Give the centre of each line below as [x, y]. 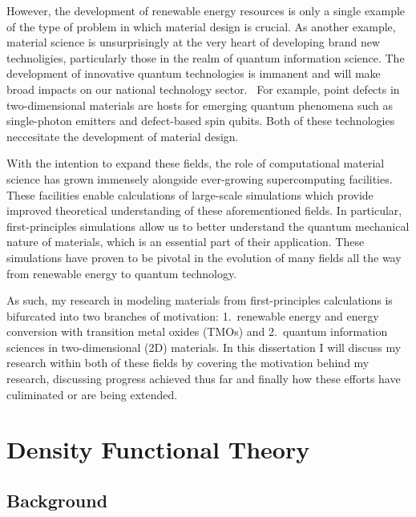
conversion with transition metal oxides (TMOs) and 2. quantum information [197, 331]
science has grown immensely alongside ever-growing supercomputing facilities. [200, 178]
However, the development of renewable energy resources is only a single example [206, 10]
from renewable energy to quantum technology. [122, 273]
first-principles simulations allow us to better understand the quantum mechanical [208, 226]
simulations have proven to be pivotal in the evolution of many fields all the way [204, 257]
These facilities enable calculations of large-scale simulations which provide [190, 194]
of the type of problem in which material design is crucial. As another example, [201, 26]
